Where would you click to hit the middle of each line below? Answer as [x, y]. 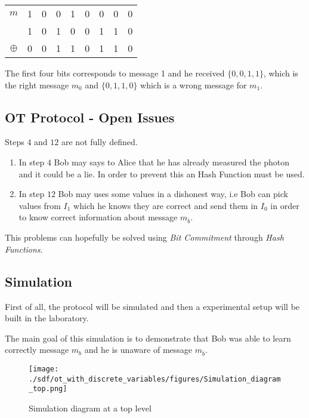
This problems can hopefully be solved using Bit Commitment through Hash [144, 237]
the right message [37, 84]
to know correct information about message [98, 217]
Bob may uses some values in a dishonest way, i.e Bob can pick [173, 194]
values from [40, 205]
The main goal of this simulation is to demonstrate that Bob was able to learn [148, 338]
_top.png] [48, 389]
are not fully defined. [99, 142]
